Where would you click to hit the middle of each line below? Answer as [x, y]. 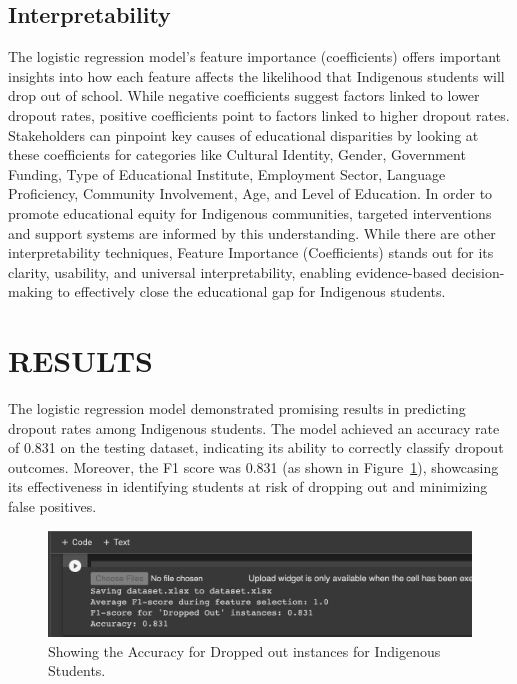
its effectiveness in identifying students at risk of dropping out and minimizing [248, 486]
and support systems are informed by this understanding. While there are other [252, 232]
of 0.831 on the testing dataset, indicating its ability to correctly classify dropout [256, 447]
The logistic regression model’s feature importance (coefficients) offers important [254, 56]
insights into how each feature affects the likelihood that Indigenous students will [256, 75]
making [30, 291]
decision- [478, 271]
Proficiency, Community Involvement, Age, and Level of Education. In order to [250, 193]
